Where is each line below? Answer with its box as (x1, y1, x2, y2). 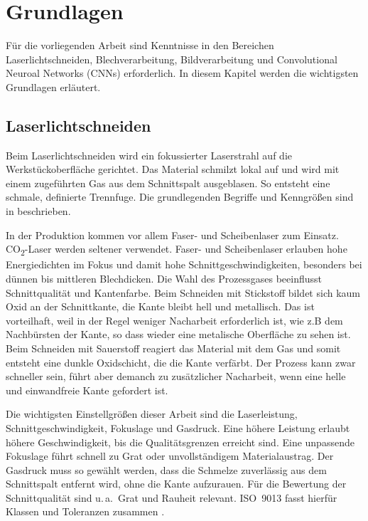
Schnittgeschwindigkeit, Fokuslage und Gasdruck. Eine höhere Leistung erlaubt (6, 420, 350, 435)
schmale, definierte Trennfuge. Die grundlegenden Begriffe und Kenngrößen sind (6, 189, 354, 204)
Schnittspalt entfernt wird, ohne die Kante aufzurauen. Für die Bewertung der (6, 476, 347, 491)
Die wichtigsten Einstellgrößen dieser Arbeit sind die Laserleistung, (6, 406, 298, 421)
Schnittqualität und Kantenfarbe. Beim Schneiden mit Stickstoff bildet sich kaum (6, 285, 360, 300)
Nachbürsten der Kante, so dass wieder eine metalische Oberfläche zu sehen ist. (6, 327, 351, 342)
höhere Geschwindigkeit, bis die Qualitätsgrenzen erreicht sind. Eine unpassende (6, 434, 355, 449)
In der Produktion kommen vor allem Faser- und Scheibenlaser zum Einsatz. (6, 227, 339, 242)
